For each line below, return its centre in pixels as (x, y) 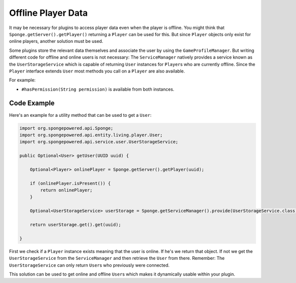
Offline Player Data (49, 13)
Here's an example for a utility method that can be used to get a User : (80, 115)
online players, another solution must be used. (56, 41)
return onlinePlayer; (66, 190)
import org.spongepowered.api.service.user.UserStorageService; (99, 142)
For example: (22, 80)
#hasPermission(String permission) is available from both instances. (98, 89)
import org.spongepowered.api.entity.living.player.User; (91, 135)
